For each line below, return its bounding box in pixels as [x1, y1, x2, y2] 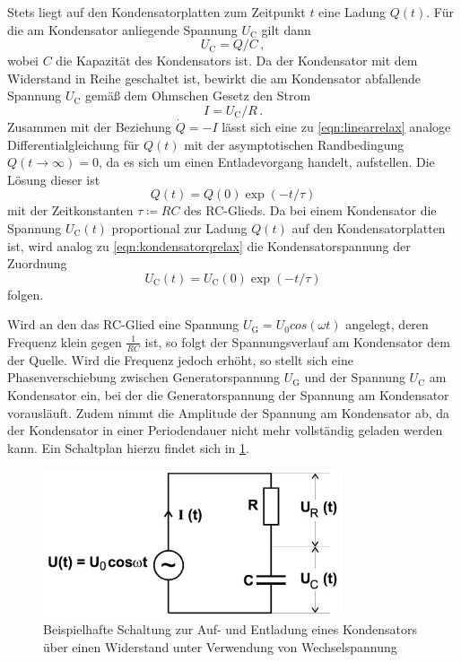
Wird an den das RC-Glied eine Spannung [7, 315, 239, 334]
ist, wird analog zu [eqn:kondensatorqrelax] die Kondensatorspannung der [7, 236, 411, 255]
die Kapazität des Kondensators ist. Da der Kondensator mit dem [56, 51, 418, 70]
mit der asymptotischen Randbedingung [184, 135, 404, 153]
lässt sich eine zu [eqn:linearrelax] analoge [222, 117, 451, 135]
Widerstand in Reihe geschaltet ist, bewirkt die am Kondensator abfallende [7, 68, 422, 87]
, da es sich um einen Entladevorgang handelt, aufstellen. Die [99, 152, 435, 171]
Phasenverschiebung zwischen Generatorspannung [7, 368, 281, 387]
